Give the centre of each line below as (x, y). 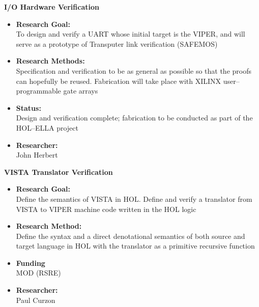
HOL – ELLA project (47, 127)
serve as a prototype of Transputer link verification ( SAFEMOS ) (117, 43)
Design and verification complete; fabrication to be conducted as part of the (134, 118)
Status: (28, 108)
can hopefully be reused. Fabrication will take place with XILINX (119, 81)
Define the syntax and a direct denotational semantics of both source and (131, 236)
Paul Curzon (36, 300)
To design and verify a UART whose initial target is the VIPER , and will (131, 34)
